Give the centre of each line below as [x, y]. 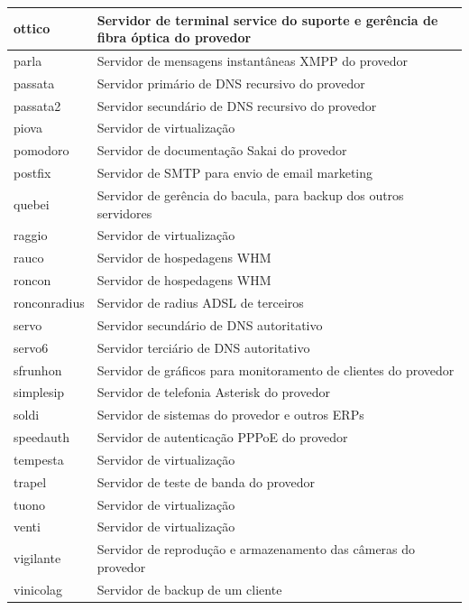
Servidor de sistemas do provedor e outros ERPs [230, 415]
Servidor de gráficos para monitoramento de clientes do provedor [276, 370]
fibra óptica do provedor [174, 37]
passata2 [37, 105]
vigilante [37, 558]
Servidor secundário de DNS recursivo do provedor [237, 105]
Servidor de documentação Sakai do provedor [222, 150]
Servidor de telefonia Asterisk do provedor [213, 392]
